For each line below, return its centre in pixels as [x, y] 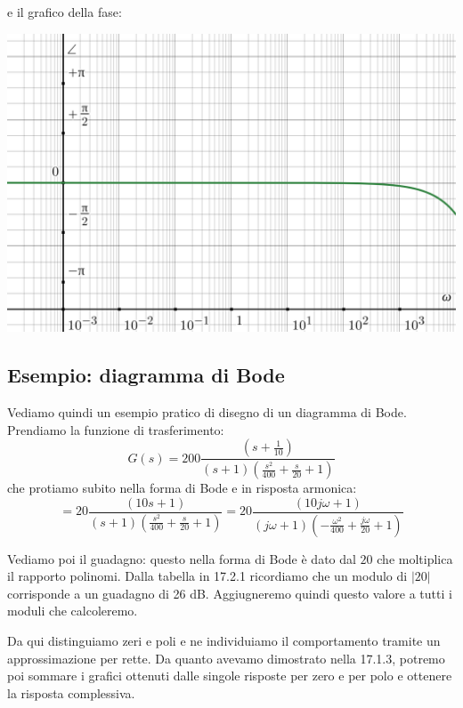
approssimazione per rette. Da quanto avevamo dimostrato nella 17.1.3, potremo [226, 658]
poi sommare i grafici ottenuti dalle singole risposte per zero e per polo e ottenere [230, 676]
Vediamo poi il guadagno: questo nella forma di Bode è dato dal [182, 558]
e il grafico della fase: [65, 12]
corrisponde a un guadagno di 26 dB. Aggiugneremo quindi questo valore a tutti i [230, 593]
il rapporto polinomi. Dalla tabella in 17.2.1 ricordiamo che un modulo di [207, 576]
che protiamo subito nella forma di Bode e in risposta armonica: [182, 488]
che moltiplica [415, 558]
